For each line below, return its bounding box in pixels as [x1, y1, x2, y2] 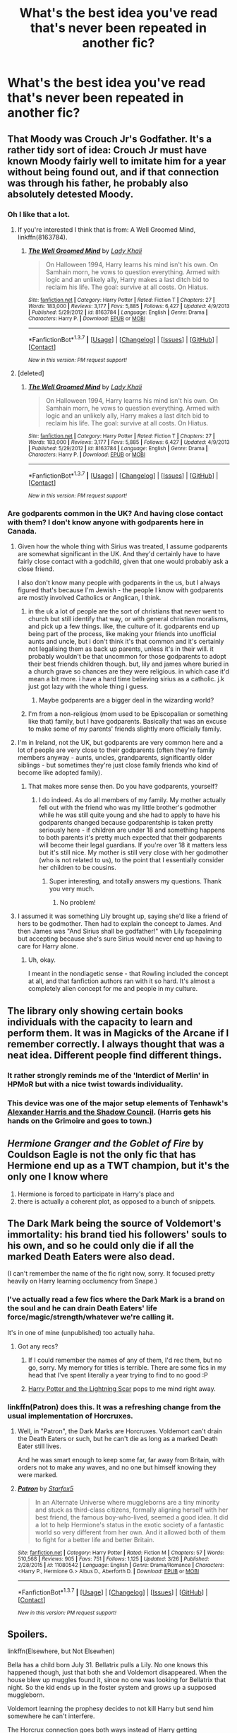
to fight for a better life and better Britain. [35, 1535, 155, 1544]
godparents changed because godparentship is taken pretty [38, 818, 214, 827]
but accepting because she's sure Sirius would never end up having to [17, 934, 223, 943]
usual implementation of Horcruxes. [7, 1411, 134, 1421]
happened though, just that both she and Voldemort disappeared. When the [7, 1668, 227, 1676]
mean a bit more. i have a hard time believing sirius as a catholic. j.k [28, 675, 224, 683]
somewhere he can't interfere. [7, 1712, 95, 1720]
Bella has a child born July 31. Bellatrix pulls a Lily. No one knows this [7, 1661, 209, 1669]
